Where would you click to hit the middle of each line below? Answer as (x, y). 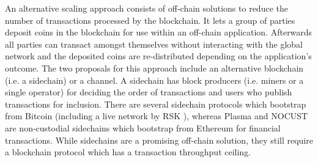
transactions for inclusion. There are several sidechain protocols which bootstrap (156, 104)
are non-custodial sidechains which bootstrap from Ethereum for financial (143, 127)
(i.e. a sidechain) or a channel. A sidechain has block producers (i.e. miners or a (154, 80)
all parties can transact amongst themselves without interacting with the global (154, 44)
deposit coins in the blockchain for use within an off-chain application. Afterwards (159, 32)
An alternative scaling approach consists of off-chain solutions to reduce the (146, 8)
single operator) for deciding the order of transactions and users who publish (149, 92)
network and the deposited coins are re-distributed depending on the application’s (158, 56)
